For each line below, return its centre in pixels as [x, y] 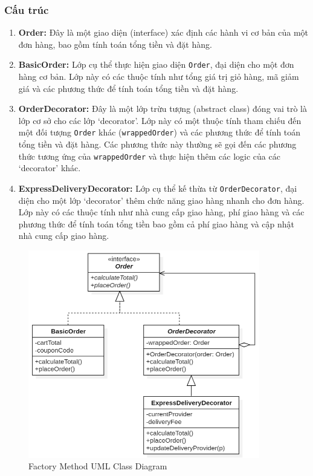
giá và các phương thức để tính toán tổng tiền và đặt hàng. [128, 88]
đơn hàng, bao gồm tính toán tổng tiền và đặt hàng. [115, 44]
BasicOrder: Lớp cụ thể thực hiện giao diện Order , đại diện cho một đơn [156, 64]
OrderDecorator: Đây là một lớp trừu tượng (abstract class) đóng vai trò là [163, 109]
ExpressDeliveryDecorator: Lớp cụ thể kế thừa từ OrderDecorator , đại [158, 188]
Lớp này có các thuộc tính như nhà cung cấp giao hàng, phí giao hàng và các [161, 212]
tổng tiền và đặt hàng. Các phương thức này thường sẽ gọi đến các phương [157, 144]
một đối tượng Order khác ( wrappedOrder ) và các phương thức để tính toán [160, 132]
